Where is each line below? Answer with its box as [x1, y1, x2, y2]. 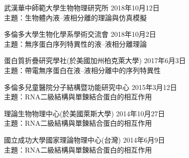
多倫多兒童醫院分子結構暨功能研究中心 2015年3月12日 [4, 81, 177, 92]
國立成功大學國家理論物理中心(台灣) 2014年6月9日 [4, 134, 165, 145]
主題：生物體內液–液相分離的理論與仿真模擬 [4, 12, 147, 22]
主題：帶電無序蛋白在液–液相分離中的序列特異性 [4, 65, 161, 75]
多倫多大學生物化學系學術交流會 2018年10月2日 [4, 29, 156, 39]
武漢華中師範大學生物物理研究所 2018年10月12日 [4, 2, 160, 12]
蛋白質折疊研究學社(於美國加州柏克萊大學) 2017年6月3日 [4, 55, 186, 66]
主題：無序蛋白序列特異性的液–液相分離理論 [4, 38, 147, 49]
